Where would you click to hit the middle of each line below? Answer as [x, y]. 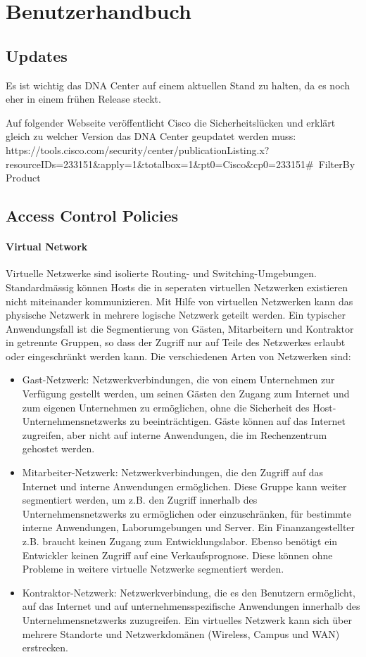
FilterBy [337, 164]
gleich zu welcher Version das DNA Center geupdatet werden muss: [151, 136]
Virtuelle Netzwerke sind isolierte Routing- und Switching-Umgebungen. [161, 273]
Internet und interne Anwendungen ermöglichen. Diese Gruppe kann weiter [184, 486]
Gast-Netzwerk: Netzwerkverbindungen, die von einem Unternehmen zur [178, 379]
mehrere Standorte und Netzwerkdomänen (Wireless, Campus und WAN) [181, 633]
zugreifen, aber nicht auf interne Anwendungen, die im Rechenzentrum [175, 434]
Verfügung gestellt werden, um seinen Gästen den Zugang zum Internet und [186, 394]
